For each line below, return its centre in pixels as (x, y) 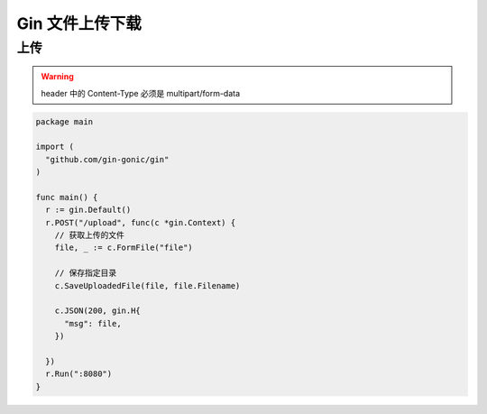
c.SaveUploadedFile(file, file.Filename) (147, 285)
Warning (57, 77)
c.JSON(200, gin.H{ (98, 311)
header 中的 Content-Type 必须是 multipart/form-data (141, 93)
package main (64, 121)
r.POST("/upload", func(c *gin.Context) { (141, 222)
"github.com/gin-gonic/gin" (107, 159)
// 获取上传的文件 (90, 235)
